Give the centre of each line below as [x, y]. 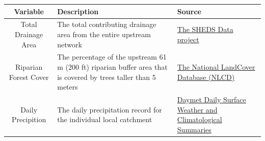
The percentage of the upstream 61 [112, 57]
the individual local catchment [105, 119]
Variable [29, 11]
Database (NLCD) [206, 77]
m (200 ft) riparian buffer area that [112, 66]
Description [78, 11]
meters [68, 87]
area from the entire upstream [104, 34]
